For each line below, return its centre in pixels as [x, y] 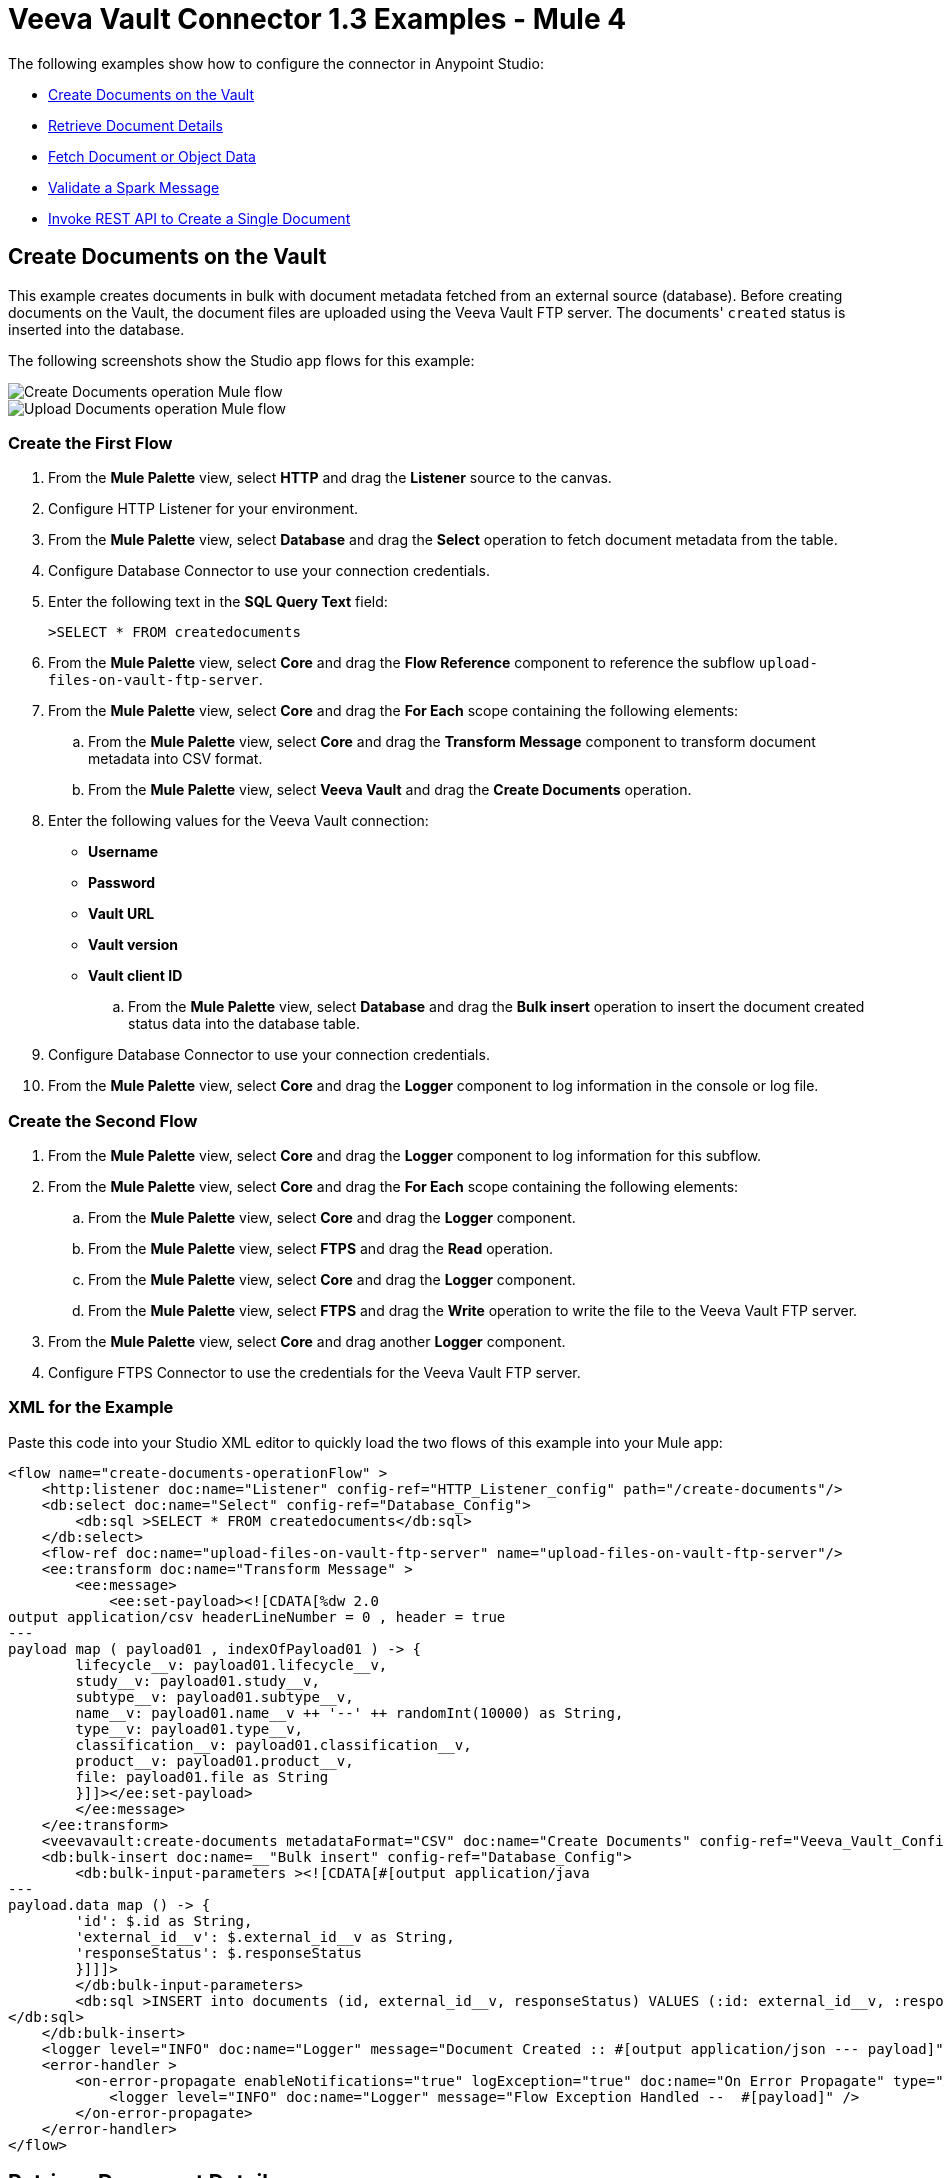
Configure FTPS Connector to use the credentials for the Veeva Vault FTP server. [314, 1373]
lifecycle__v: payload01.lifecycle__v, [231, 1664]
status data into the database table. [244, 1024]
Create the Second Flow [103, 1120]
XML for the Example [91, 1407]
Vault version [133, 945]
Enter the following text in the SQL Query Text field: [218, 602]
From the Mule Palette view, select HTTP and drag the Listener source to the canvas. [330, 478]
